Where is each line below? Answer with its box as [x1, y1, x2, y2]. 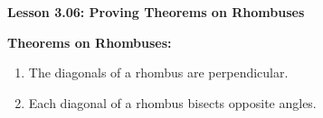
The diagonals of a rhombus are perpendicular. [28, 63, 289, 82]
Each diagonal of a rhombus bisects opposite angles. [28, 93, 317, 112]
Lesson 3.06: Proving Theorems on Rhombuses [7, 3, 305, 21]
